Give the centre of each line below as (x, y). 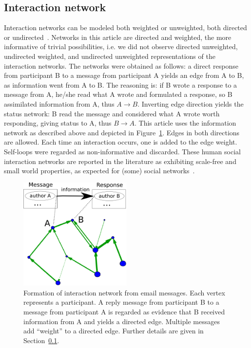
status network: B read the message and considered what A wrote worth (112, 113)
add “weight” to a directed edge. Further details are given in (114, 331)
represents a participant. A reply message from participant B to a (121, 302)
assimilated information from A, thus (59, 103)
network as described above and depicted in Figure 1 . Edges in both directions (122, 132)
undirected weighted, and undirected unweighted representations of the (110, 56)
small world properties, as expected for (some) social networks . (99, 171)
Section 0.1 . (41, 340)
